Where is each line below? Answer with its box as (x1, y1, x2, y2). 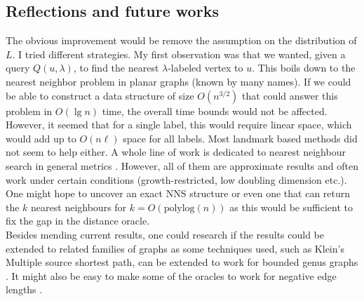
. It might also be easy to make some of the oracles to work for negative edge (6, 268, 337, 283)
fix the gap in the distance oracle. (6, 213, 150, 228)
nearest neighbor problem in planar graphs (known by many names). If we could (6, 74, 351, 88)
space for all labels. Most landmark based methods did (123, 131, 358, 145)
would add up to (6, 131, 76, 145)
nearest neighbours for (31, 199, 127, 214)
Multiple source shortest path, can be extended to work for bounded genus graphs (6, 255, 358, 269)
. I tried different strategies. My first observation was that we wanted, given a (12, 46, 346, 61)
